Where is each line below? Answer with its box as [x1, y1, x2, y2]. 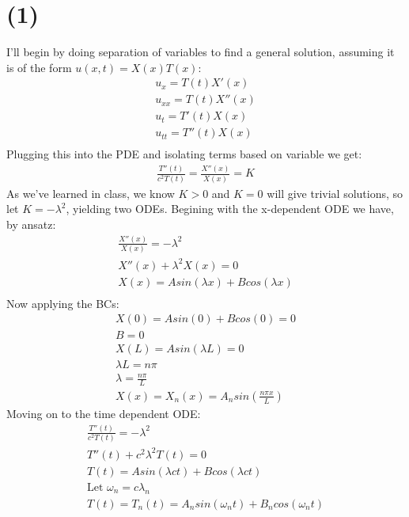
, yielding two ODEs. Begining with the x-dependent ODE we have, [66, 200, 394, 217]
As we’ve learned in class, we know [6, 184, 175, 201]
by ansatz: [6, 215, 56, 232]
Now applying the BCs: [6, 295, 119, 311]
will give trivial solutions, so [267, 184, 403, 201]
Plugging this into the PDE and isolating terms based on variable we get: [6, 146, 362, 162]
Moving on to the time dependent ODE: [6, 405, 201, 421]
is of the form [6, 59, 72, 75]
